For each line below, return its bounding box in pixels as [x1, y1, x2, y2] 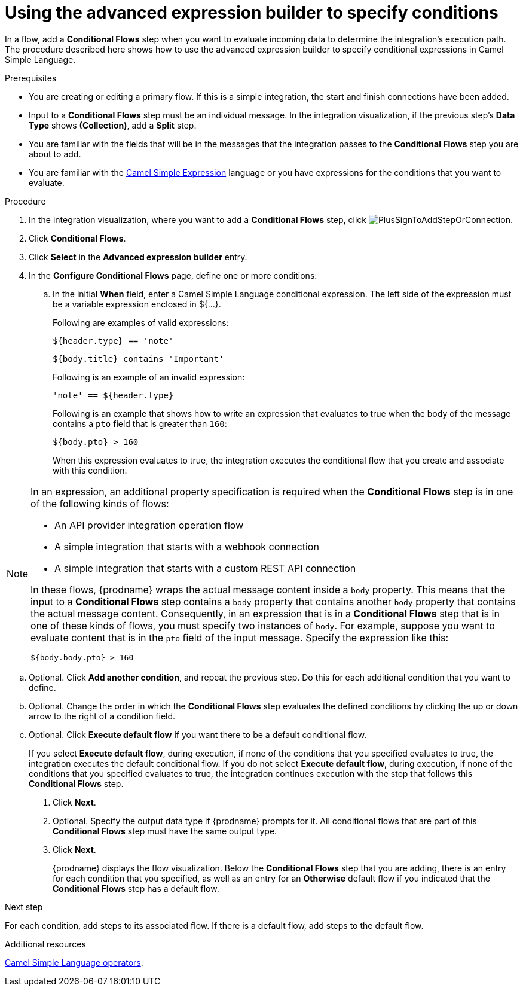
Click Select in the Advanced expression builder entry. [29, 251, 247, 262]
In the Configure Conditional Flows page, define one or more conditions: [29, 270, 317, 280]
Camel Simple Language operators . [5, 957, 143, 968]
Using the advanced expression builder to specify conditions [5, 2, 498, 23]
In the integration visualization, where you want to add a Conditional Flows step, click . [29, 214, 513, 225]
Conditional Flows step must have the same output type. [53, 825, 277, 836]
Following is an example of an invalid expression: [53, 371, 245, 382]
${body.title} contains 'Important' [53, 353, 224, 364]
